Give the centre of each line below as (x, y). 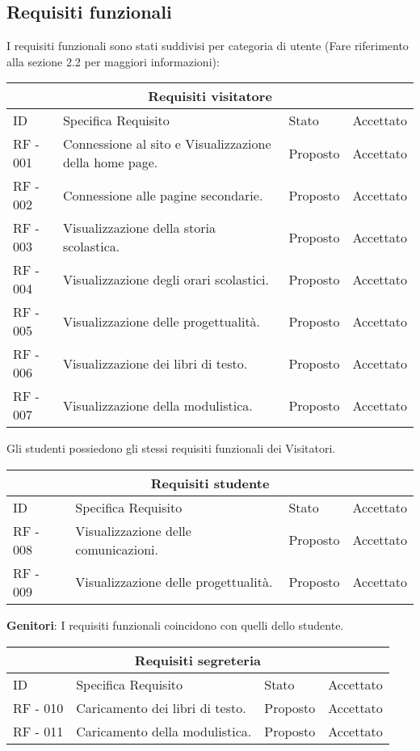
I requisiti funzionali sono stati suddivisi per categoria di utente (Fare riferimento (208, 46)
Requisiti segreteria (197, 660)
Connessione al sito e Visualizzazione (167, 144)
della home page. (110, 162)
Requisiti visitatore (210, 96)
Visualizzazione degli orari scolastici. (166, 279)
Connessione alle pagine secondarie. (163, 195)
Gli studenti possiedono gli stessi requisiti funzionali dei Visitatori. (171, 448)
